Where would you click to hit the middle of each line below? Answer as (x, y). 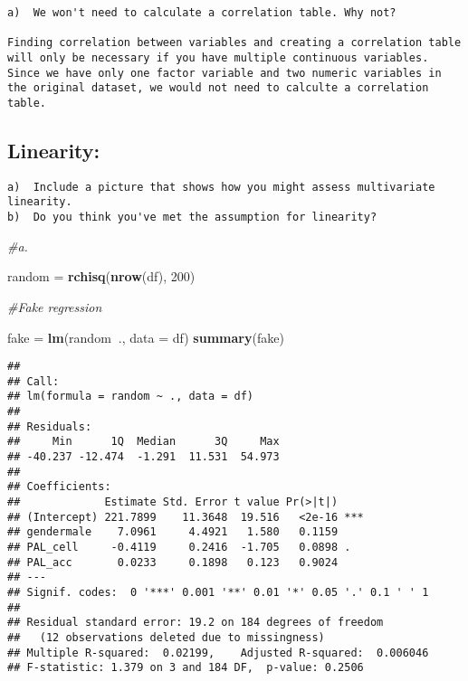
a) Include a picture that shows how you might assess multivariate (221, 187)
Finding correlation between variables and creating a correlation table (234, 43)
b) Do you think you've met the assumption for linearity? (192, 218)
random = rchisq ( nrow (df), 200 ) (101, 276)
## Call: (33, 381)
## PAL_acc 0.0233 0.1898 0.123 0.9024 (173, 562)
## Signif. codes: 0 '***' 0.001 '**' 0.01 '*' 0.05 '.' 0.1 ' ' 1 (218, 592)
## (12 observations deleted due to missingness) (166, 637)
